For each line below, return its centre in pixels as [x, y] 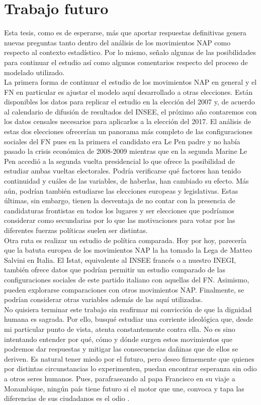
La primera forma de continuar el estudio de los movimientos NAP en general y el [130, 82]
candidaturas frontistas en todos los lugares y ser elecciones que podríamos [119, 210]
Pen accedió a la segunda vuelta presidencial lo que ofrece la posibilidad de [120, 161]
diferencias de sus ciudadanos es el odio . [67, 398]
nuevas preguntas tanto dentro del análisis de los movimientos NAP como [117, 42]
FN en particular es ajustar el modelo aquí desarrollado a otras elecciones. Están [128, 92]
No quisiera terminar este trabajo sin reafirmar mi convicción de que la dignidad [128, 309]
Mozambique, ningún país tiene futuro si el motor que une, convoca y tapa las [124, 388]
